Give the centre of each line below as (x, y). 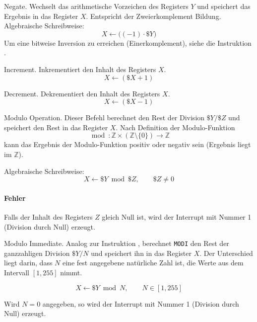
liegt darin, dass (28, 263)
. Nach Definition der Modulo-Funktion (175, 127)
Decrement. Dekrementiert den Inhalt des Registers (82, 93)
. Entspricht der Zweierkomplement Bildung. (154, 16)
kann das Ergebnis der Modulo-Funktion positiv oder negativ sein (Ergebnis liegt (128, 144)
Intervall (17, 272)
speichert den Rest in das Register (56, 127)
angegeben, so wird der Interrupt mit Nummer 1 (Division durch (141, 303)
